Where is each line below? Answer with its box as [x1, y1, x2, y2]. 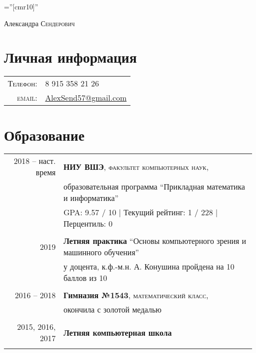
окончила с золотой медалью [63, 304, 162, 315]
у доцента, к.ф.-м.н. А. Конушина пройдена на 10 [63, 261, 234, 273]
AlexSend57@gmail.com [45, 92, 127, 104]
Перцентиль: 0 [63, 218, 113, 230]
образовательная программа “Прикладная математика [63, 181, 245, 193]
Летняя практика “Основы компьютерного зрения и [63, 235, 246, 247]
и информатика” [63, 192, 119, 204]
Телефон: [8, 78, 37, 89]
